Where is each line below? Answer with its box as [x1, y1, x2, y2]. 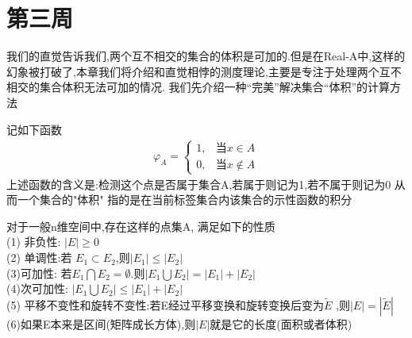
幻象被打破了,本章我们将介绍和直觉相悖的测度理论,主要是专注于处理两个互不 [6, 63, 402, 79]
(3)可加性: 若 [6, 264, 72, 281]
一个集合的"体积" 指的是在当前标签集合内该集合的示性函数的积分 [17, 191, 352, 208]
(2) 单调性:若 [6, 249, 72, 266]
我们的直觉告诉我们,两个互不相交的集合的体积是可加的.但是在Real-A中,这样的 [6, 48, 406, 64]
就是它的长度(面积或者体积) [210, 315, 352, 332]
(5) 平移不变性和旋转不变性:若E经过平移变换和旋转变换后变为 [6, 296, 324, 313]
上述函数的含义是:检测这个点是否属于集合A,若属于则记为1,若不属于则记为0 [6, 175, 391, 192]
